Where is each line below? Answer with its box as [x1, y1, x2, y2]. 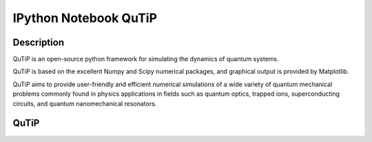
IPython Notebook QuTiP [12, 10, 158, 26]
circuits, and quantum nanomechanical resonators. [12, 99, 157, 108]
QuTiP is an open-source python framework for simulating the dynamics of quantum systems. [12, 55, 279, 63]
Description [12, 37, 65, 48]
